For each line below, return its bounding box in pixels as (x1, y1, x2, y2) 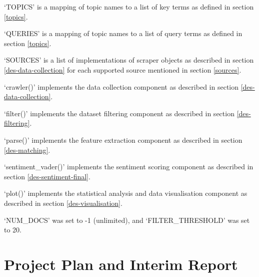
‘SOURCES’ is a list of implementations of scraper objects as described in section (4, 55, 254, 65)
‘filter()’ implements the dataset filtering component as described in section (4, 108, 234, 118)
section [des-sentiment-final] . (4, 171, 90, 181)
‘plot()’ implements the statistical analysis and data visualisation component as (4, 188, 247, 198)
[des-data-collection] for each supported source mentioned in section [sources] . (4, 64, 241, 75)
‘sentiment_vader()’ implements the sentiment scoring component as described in (4, 161, 253, 172)
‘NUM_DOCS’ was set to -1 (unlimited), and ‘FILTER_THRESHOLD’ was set (4, 214, 250, 225)
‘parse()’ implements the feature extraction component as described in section (4, 134, 242, 145)
